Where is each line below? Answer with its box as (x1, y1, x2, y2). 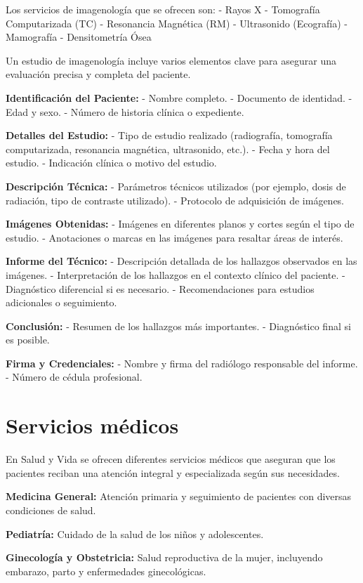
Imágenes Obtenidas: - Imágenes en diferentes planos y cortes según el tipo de (6, 216, 355, 231)
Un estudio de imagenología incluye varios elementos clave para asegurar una (6, 53, 336, 67)
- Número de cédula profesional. (6, 369, 143, 384)
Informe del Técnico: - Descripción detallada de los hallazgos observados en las (6, 254, 357, 268)
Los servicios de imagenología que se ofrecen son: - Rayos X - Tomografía (6, 2, 320, 16)
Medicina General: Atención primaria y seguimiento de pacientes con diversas (6, 489, 352, 504)
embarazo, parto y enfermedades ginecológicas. (6, 563, 206, 578)
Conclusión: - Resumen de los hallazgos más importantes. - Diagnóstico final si (6, 318, 351, 333)
